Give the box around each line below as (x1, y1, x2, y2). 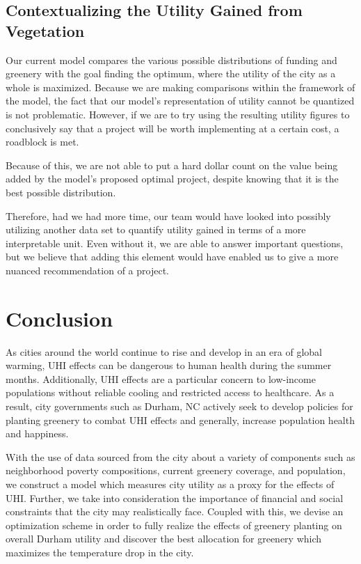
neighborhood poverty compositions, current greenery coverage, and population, (6, 463, 346, 478)
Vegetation (6, 19, 85, 41)
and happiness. (6, 426, 69, 441)
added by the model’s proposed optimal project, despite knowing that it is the (6, 171, 339, 186)
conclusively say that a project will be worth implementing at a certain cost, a (6, 120, 339, 135)
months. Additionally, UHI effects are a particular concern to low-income (6, 371, 316, 386)
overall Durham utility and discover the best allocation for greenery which (6, 531, 322, 546)
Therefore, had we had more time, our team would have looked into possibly (6, 208, 331, 223)
